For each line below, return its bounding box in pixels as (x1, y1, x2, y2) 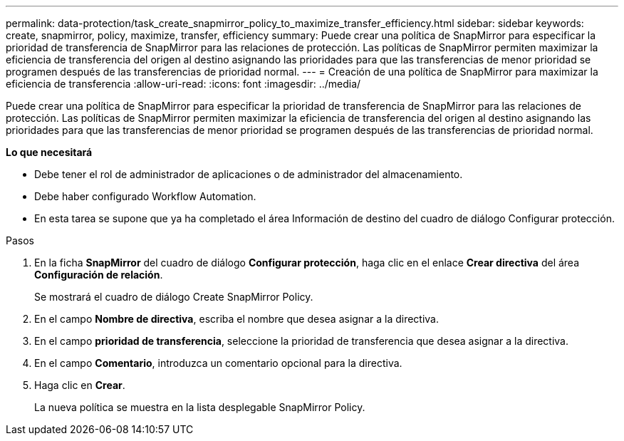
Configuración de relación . (34, 269, 163, 281)
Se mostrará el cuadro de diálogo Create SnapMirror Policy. (34, 291, 313, 303)
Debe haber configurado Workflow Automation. (34, 190, 256, 202)
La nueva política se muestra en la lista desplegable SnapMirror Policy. (34, 401, 365, 413)
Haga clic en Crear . (34, 379, 125, 391)
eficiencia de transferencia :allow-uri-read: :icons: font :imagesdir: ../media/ (6, 78, 361, 90)
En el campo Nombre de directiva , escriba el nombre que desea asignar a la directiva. (34, 313, 440, 325)
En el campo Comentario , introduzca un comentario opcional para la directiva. (34, 357, 402, 369)
